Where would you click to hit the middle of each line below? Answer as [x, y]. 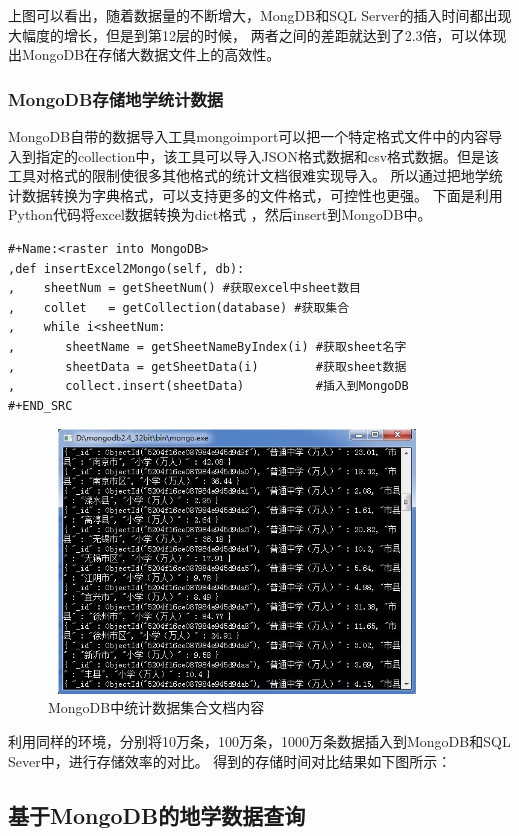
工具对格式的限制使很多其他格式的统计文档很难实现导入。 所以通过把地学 [248, 175]
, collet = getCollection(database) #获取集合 [179, 307]
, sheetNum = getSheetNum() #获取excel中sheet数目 [184, 288]
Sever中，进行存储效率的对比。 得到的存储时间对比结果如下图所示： [230, 760]
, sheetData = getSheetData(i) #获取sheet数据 [207, 366]
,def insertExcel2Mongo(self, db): [126, 268]
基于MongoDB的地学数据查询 [157, 814]
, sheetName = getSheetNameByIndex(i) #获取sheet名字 [207, 346]
